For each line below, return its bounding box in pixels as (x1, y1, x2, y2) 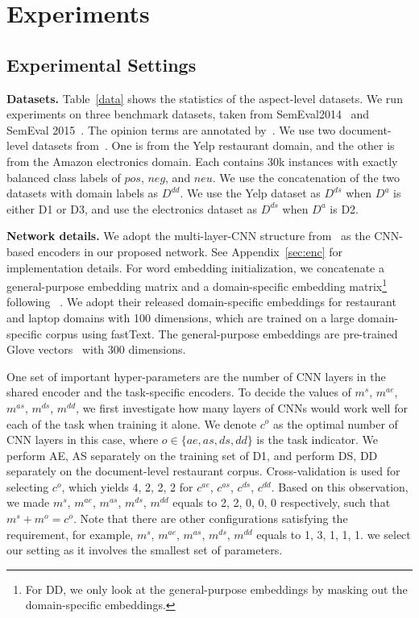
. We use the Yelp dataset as (180, 185, 321, 201)
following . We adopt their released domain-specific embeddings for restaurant (6, 293, 396, 310)
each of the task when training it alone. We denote (6, 415, 257, 432)
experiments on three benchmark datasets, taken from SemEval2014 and (6, 106, 370, 122)
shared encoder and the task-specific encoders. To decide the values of (6, 384, 351, 400)
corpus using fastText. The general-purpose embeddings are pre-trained (45, 325, 398, 342)
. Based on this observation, (271, 478, 409, 495)
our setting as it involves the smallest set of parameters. (6, 541, 283, 558)
